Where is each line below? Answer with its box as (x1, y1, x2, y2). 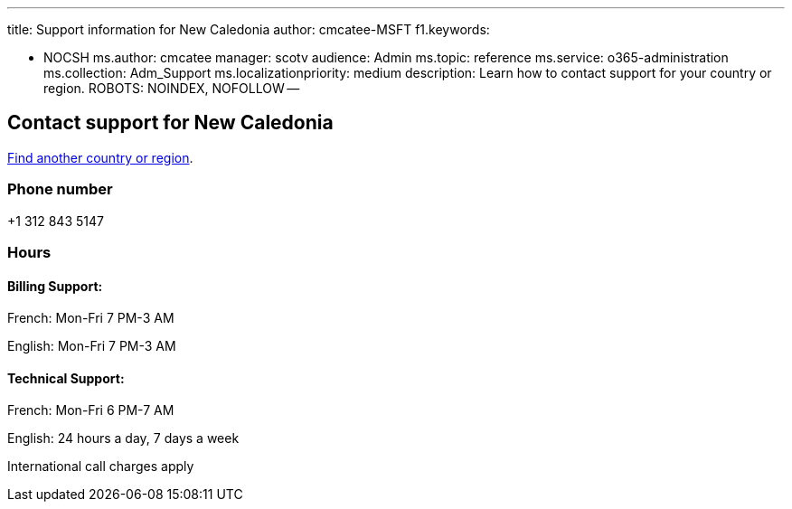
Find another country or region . (7, 149, 193, 165)
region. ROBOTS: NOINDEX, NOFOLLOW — (43, 80, 300, 96)
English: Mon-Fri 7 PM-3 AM (7, 338, 176, 354)
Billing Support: (7, 278, 103, 294)
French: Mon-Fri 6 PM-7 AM (7, 402, 174, 419)
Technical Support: (7, 370, 125, 386)
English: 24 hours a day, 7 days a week (7, 430, 240, 447)
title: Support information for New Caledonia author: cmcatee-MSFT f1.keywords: (7, 22, 490, 37)
